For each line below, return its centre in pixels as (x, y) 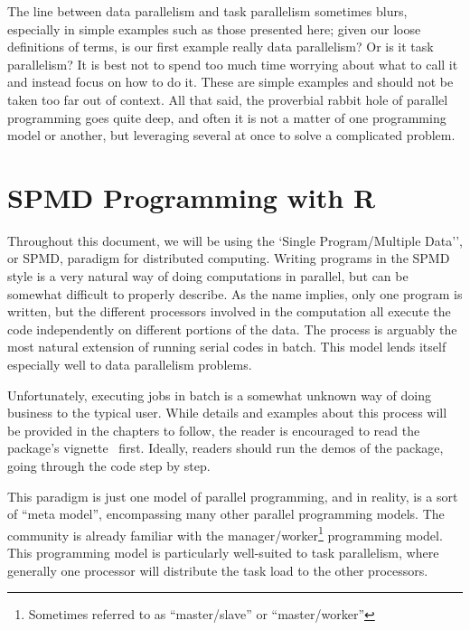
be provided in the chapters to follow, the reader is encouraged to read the (214, 430)
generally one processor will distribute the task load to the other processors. (218, 570)
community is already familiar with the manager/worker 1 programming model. (225, 533)
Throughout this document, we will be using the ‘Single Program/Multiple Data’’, (235, 240)
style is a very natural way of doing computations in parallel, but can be (208, 276)
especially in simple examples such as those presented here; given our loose (214, 28)
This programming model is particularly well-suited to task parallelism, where (223, 553)
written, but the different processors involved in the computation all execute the (229, 311)
